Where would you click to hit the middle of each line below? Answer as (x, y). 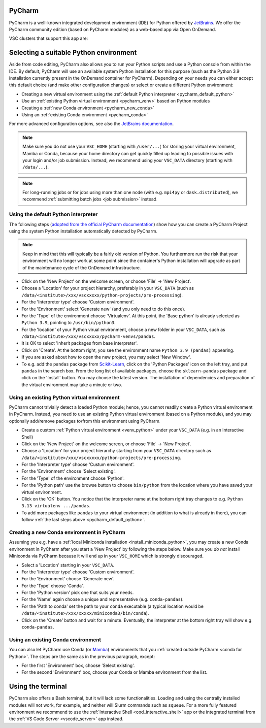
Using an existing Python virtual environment (65, 397)
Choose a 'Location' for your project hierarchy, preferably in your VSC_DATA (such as (108, 288)
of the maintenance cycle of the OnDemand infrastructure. (82, 267)
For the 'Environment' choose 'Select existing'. (68, 471)
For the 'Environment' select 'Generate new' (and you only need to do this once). (103, 309)
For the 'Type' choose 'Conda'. (53, 586)
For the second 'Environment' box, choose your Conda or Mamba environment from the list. (115, 672)
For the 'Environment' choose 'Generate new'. (68, 579)
